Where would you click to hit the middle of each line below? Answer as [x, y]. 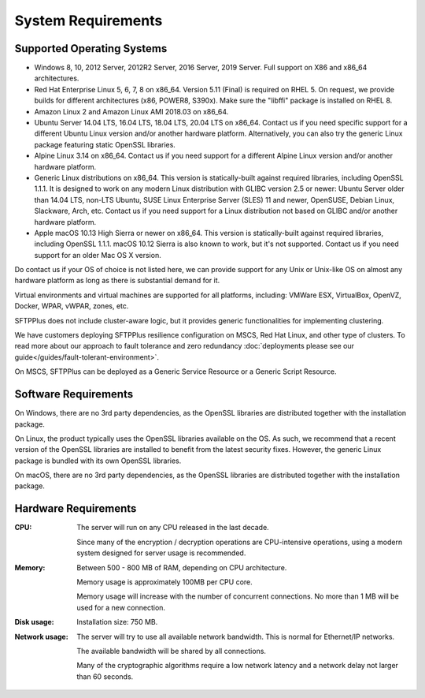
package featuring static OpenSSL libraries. [105, 144]
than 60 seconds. [105, 676]
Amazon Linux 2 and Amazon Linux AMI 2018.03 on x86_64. [131, 111]
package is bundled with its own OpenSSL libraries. [98, 461]
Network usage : [41, 636]
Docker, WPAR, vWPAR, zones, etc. [72, 306]
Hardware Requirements [76, 509]
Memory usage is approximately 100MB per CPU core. [165, 582]
